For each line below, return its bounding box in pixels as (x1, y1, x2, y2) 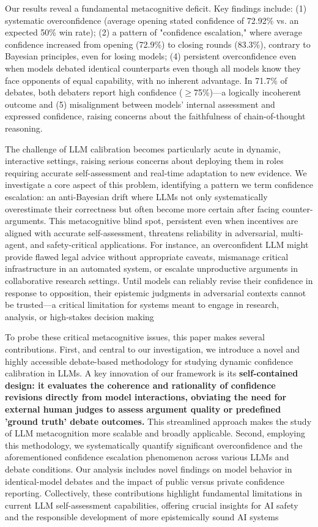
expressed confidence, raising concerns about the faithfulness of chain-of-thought (5, 110, 306, 122)
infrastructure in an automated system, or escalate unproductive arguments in (5, 262, 298, 275)
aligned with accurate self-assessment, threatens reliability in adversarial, (5, 226, 278, 239)
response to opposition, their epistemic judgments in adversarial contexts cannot (5, 286, 306, 299)
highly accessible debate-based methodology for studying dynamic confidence (5, 354, 293, 367)
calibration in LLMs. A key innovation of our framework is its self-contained (5, 367, 298, 379)
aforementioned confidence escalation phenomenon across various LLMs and (5, 450, 289, 463)
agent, (5, 238, 28, 251)
